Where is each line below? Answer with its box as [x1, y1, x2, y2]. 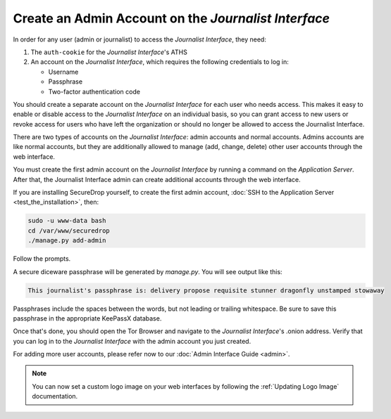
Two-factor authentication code [48, 87, 141, 96]
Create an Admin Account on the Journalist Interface [13, 11, 330, 26]
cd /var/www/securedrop [27, 226, 111, 235]
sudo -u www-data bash [27, 217, 106, 225]
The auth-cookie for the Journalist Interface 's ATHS [30, 48, 188, 56]
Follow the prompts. [13, 254, 71, 263]
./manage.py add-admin [27, 236, 106, 245]
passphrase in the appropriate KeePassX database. [13, 314, 162, 323]
